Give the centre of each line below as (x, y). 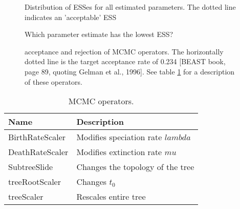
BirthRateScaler (37, 137)
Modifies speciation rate (119, 137)
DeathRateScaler (38, 152)
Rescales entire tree (111, 197)
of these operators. (54, 81)
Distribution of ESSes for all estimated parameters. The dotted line (130, 7)
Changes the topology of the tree (135, 167)
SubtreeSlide (31, 167)
